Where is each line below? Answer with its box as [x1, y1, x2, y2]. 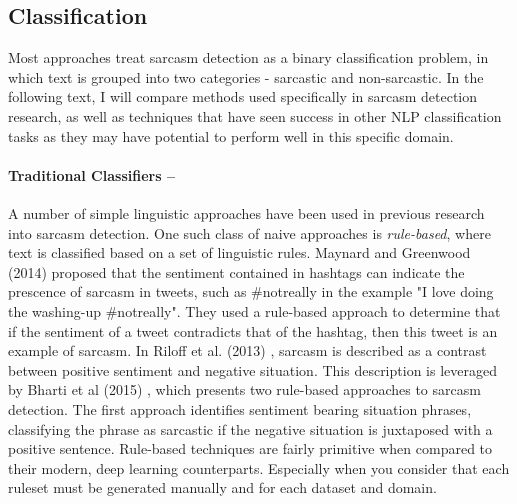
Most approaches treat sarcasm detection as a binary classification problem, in [8, 47, 489, 68]
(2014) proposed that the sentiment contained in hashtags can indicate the [8, 261, 465, 282]
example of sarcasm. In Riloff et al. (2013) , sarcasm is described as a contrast [8, 340, 487, 361]
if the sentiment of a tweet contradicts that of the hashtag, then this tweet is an [8, 320, 498, 341]
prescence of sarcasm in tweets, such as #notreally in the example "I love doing [8, 281, 494, 302]
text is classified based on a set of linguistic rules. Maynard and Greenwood [8, 242, 471, 263]
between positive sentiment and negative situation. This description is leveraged [8, 359, 497, 380]
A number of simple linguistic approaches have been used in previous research [8, 202, 485, 223]
